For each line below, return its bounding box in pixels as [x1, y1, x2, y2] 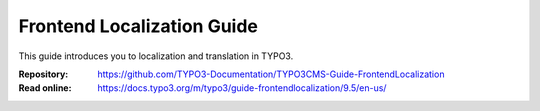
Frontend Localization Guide [18, 15, 259, 37]
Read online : [18, 82, 72, 94]
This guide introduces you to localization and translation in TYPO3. [18, 50, 294, 62]
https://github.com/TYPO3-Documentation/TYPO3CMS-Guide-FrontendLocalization [97, 68, 445, 80]
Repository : [18, 68, 69, 80]
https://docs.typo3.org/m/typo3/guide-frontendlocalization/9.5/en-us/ [97, 82, 387, 94]
